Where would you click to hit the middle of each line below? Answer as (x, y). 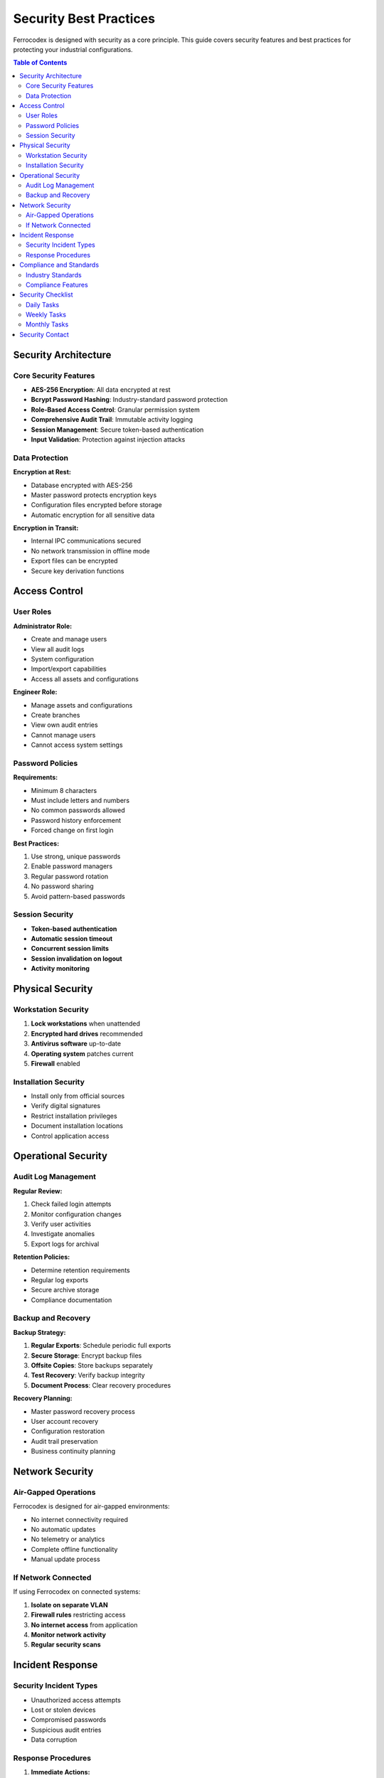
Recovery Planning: (43, 1398)
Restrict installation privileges (74, 1116)
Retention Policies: (42, 1257)
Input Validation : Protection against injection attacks (108, 439)
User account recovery (65, 1421)
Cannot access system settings (77, 745)
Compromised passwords (69, 1720)
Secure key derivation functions (78, 571)
